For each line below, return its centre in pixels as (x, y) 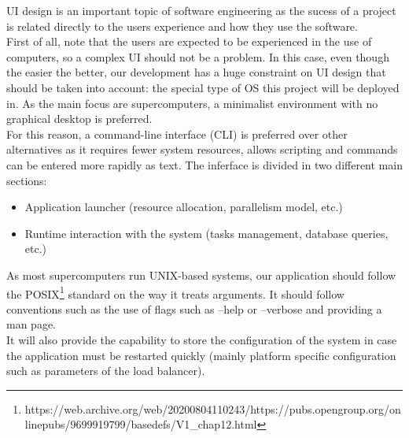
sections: (27, 180)
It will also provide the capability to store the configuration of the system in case (202, 339)
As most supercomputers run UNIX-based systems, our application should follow (201, 275)
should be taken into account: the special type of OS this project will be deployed (203, 87)
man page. (31, 324)
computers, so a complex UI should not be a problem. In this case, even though (198, 56)
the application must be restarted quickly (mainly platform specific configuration (201, 355)
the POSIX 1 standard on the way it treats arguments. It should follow (175, 292)
